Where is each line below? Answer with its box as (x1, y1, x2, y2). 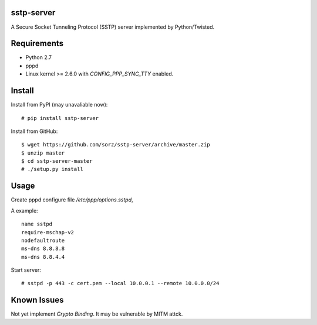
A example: (11, 207, 38, 214)
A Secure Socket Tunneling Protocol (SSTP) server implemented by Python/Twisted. (11, 23, 214, 30)
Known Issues (11, 295, 64, 305)
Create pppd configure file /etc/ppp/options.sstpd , (11, 196, 133, 203)
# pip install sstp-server (21, 115, 99, 121)
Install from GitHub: (11, 128, 58, 135)
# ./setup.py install (21, 166, 83, 173)
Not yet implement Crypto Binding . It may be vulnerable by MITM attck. (11, 310, 183, 317)
